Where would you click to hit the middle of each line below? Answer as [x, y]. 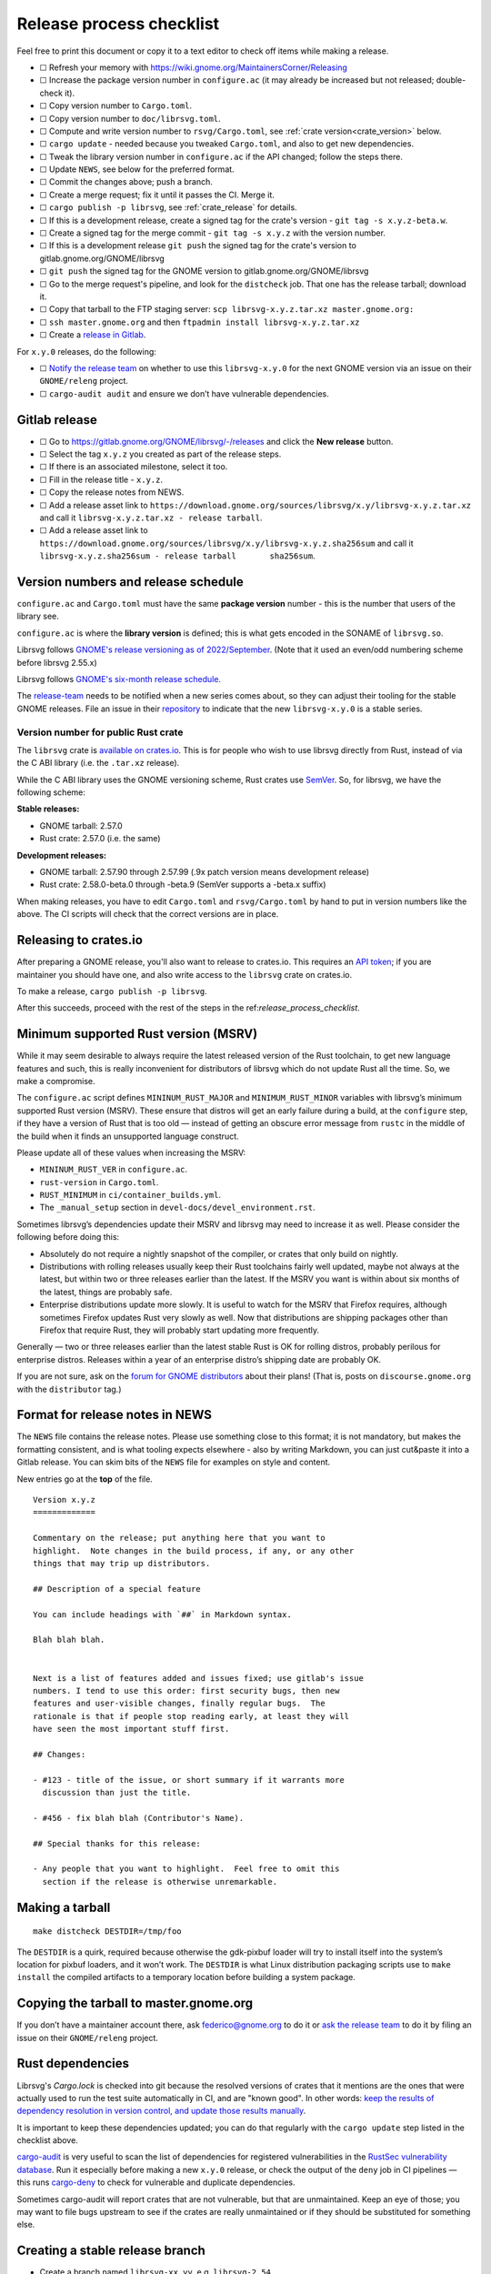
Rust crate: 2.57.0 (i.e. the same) [100, 839]
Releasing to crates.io [80, 940]
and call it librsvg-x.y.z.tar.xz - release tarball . [151, 518]
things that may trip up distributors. [122, 1563]
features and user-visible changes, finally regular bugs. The [180, 1704]
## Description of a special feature [117, 1589]
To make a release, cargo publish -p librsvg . [112, 991]
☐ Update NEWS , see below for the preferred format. [137, 169]
